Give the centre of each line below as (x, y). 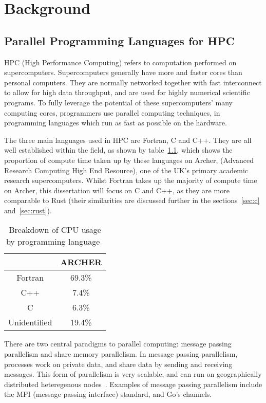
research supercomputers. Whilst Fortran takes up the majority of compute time (131, 180)
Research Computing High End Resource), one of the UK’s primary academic (126, 170)
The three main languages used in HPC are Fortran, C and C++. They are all (128, 140)
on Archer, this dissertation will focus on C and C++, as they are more (117, 190)
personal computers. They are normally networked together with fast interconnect (133, 82)
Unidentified (30, 322)
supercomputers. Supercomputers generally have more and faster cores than (123, 72)
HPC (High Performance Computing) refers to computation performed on (120, 62)
